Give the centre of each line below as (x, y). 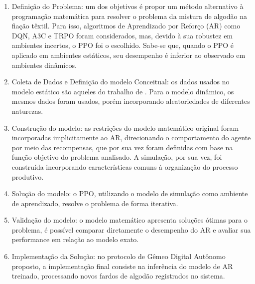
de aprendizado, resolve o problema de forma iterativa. (95, 203)
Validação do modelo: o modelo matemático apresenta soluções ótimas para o (130, 220)
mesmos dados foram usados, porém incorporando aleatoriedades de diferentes (131, 101)
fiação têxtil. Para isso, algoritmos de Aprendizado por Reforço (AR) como (126, 26)
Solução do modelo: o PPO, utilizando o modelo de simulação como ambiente (130, 193)
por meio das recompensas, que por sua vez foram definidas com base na (122, 147)
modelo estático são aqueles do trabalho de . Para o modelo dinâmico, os (123, 91)
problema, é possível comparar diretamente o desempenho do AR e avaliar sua (131, 229)
